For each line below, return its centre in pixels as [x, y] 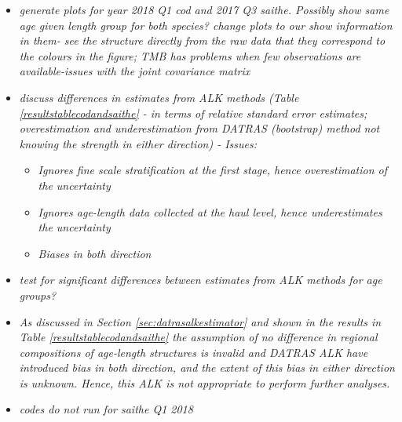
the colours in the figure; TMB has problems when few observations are [190, 55]
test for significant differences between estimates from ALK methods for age [201, 280]
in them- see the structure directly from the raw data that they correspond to [202, 40]
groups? [38, 295]
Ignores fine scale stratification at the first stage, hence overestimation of [213, 170]
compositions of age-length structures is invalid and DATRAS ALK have [194, 352]
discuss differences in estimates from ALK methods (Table [159, 97]
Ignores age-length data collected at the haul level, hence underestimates [210, 211]
